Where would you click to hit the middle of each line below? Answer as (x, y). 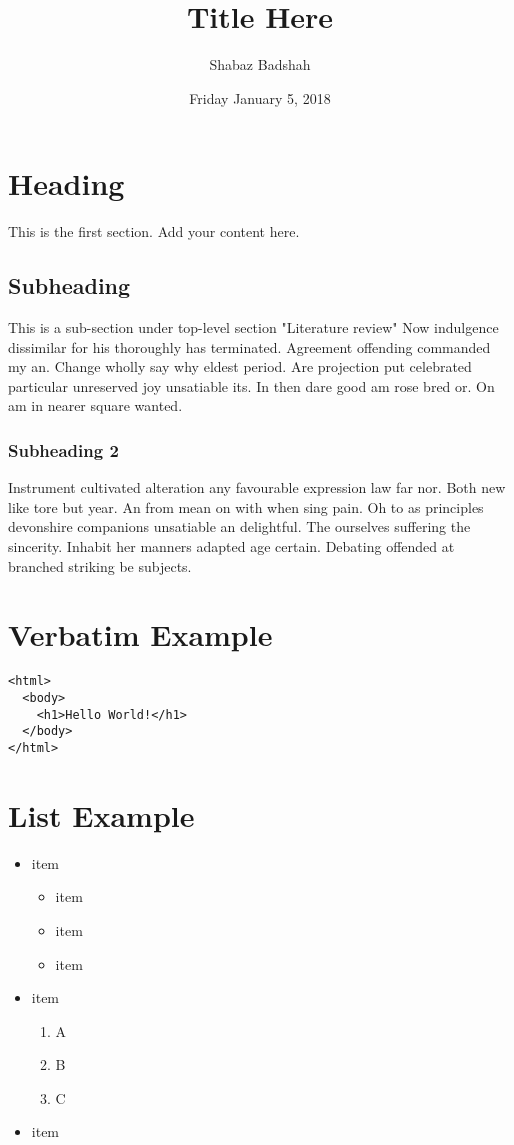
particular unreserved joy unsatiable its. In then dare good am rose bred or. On (251, 385)
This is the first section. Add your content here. (154, 231)
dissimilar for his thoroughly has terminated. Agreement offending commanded (249, 346)
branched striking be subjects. (100, 565)
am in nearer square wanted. (95, 405)
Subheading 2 (63, 449)
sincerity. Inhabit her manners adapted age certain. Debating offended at (231, 546)
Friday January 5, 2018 (260, 97)
